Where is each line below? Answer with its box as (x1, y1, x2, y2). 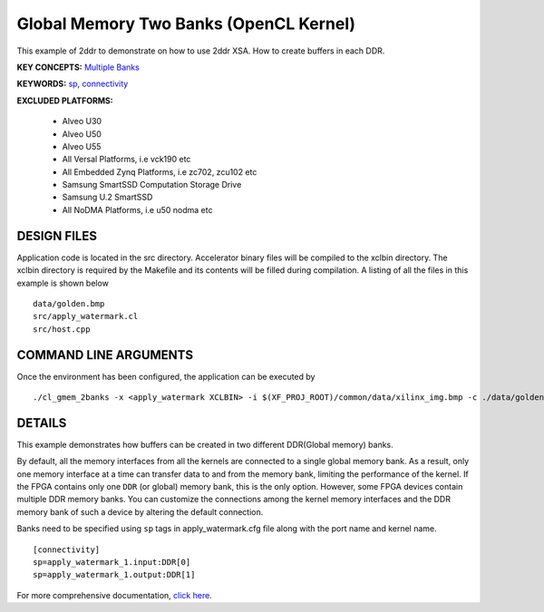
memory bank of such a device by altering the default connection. (16, 506, 264, 517)
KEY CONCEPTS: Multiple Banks (16, 62, 140, 73)
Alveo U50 (62, 128, 102, 140)
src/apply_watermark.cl (33, 311, 139, 322)
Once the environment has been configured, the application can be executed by (16, 371, 316, 382)
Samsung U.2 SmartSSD (62, 191, 153, 203)
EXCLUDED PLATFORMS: (16, 95, 113, 106)
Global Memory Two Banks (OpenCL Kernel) (16, 14, 356, 34)
